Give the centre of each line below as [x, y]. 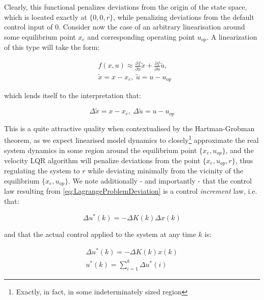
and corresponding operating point [141, 36]
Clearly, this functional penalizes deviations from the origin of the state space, [126, 7]
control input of [28, 27]
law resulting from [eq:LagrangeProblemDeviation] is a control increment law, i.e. [131, 191]
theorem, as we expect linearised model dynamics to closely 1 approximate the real [131, 139]
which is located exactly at [46, 17]
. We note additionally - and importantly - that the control [160, 181]
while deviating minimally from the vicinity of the [165, 171]
